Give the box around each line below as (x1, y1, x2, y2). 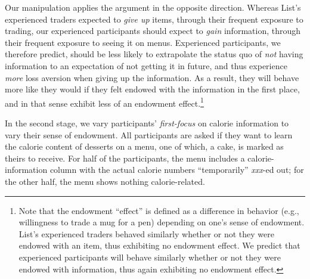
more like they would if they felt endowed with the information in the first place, (5, 83, 300, 95)
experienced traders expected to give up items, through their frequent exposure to (5, 13, 303, 25)
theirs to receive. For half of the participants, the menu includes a (5, 151, 245, 164)
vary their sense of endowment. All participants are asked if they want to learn (5, 128, 293, 141)
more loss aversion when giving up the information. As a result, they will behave (5, 71, 299, 83)
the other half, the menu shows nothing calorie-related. (5, 175, 205, 187)
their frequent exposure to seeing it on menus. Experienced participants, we (5, 36, 281, 48)
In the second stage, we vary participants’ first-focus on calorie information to (5, 117, 289, 129)
